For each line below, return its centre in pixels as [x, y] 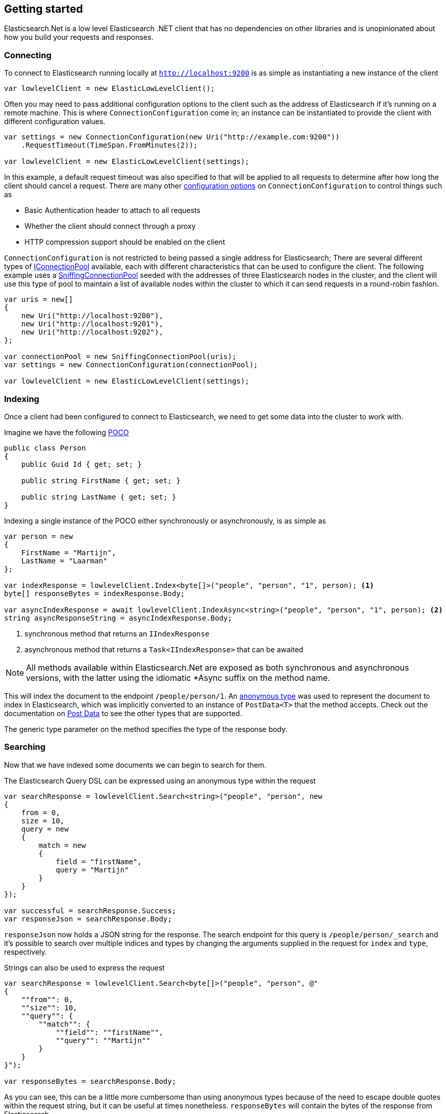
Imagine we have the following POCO [67, 432]
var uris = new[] [39, 300]
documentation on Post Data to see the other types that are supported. [123, 713]
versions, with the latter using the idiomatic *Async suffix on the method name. [178, 678]
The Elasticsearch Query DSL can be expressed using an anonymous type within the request [160, 780]
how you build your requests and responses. [79, 37]
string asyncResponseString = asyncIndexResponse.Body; [118, 618]
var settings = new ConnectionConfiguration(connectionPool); [131, 365]
